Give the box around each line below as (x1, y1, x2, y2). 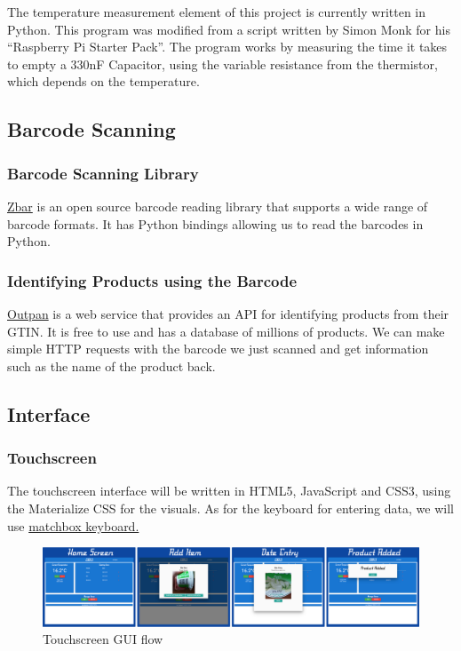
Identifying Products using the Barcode (7, 269, 298, 291)
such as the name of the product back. (7, 356, 216, 375)
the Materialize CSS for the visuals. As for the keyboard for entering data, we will (7, 498, 454, 517)
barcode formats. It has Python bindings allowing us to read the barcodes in (7, 214, 424, 233)
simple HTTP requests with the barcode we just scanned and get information (7, 339, 429, 358)
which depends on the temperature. (7, 72, 200, 91)
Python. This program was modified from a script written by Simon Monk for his (7, 20, 450, 38)
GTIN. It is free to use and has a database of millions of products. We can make (7, 322, 445, 340)
